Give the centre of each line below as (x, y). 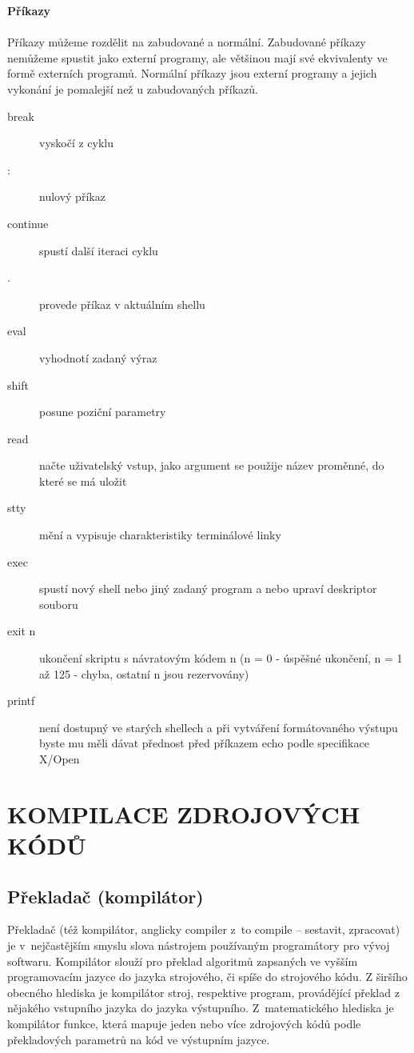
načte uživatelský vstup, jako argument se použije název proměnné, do (212, 465)
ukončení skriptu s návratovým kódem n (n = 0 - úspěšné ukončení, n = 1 (221, 658)
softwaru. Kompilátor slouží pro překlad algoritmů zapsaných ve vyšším (183, 961)
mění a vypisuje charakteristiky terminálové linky (160, 535)
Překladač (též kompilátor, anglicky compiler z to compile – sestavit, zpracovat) (204, 929)
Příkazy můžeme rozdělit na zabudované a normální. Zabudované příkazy (187, 42)
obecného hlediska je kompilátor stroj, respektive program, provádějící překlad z (203, 992)
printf (21, 701)
